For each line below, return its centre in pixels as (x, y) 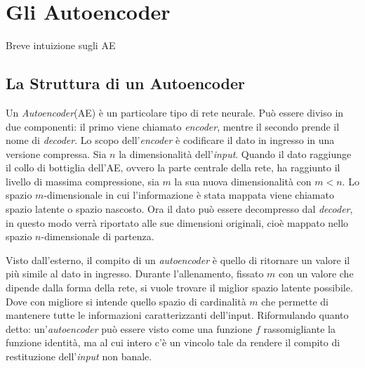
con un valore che (316, 274)
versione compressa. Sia (56, 153)
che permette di (295, 301)
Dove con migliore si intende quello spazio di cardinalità (126, 301)
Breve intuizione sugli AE (61, 45)
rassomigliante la (299, 328)
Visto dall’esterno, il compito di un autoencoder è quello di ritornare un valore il (178, 259)
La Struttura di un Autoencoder (125, 83)
